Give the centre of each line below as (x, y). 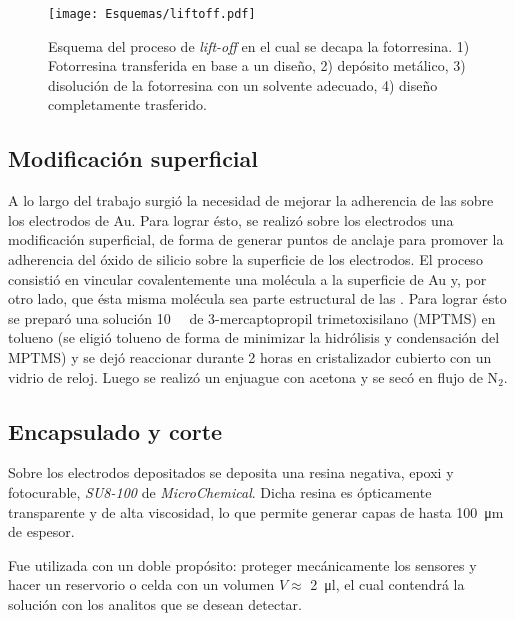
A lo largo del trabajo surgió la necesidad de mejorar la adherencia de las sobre (251, 200)
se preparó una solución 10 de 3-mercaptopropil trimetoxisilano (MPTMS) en (252, 317)
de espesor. (41, 531)
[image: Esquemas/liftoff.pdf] (152, 14)
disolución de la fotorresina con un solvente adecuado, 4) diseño (243, 84)
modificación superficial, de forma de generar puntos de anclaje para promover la (256, 239)
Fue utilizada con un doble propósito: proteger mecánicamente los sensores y (242, 564)
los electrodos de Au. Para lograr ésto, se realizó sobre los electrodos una (231, 219)
